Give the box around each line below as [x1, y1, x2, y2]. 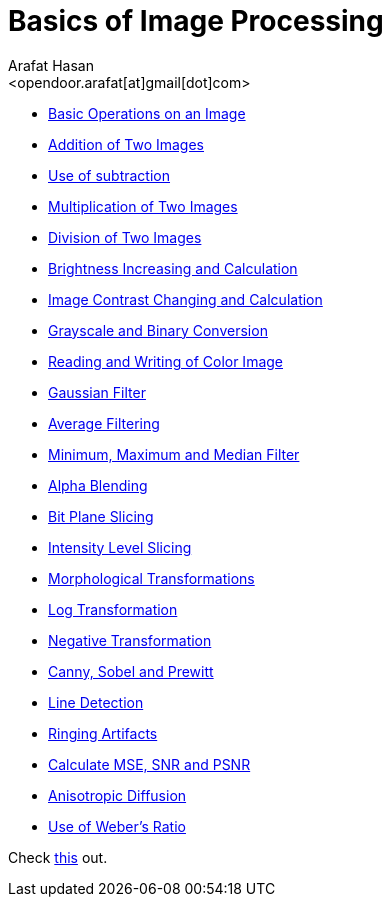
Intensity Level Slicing [48, 538, 192, 556]
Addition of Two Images [48, 135, 205, 153]
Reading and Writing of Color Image [48, 352, 284, 370]
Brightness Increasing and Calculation [48, 259, 298, 277]
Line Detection [48, 693, 144, 711]
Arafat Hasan [8, 56, 94, 74]
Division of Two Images [48, 228, 202, 246]
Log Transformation [48, 600, 178, 618]
